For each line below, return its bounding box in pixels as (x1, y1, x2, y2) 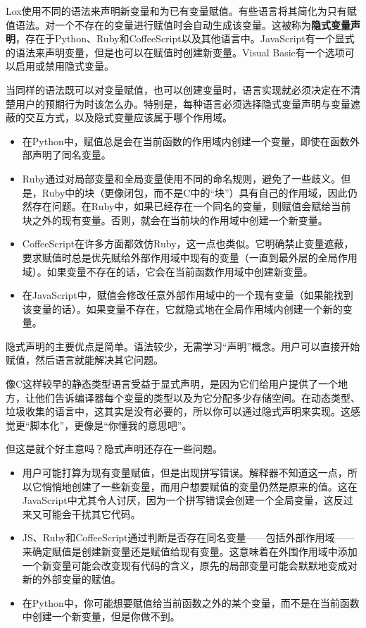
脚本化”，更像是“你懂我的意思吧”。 (30, 417, 192, 432)
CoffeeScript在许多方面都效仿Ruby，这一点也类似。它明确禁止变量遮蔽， (22, 236, 354, 251)
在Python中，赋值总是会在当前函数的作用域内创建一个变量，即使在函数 (22, 133, 350, 148)
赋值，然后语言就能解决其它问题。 (6, 352, 163, 367)
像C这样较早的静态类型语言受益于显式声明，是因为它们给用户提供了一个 (6, 376, 339, 391)
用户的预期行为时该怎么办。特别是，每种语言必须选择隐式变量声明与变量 (15, 96, 351, 111)
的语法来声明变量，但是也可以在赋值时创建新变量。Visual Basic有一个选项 (6, 44, 345, 59)
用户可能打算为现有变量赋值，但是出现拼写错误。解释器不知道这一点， (22, 465, 348, 480)
